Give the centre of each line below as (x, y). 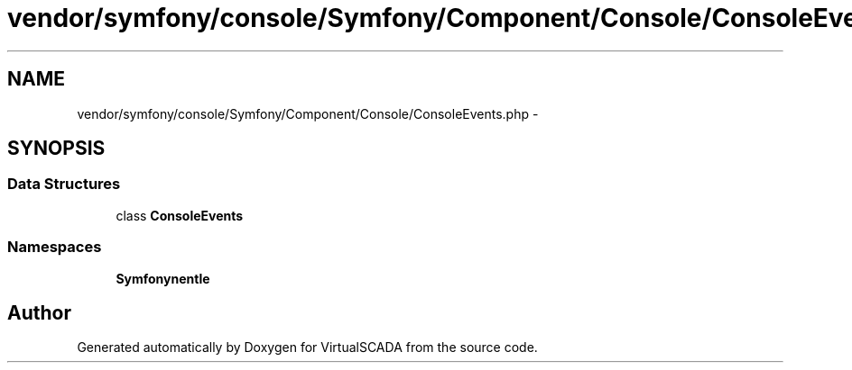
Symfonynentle (163, 278)
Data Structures (64, 184)
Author (39, 312)
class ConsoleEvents (180, 215)
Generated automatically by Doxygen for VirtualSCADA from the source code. (307, 347)
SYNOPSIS (56, 149)
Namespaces (55, 247)
